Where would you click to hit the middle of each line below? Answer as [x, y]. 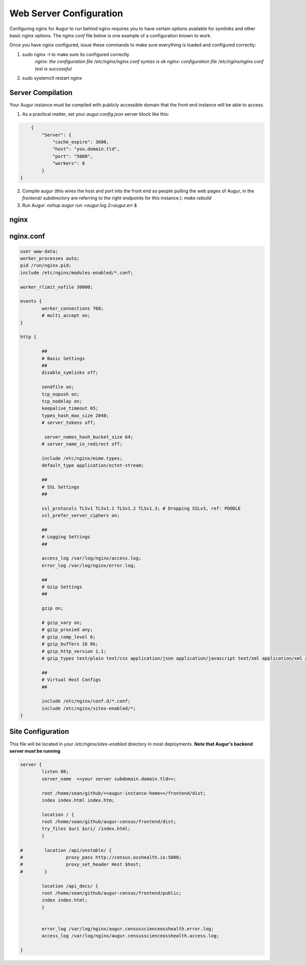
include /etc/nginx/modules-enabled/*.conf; [77, 273]
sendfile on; [58, 387]
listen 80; [55, 772]
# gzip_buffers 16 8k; [70, 644]
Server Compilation [41, 93]
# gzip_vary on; [62, 623]
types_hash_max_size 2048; [75, 415]
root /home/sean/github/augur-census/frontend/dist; [109, 822]
